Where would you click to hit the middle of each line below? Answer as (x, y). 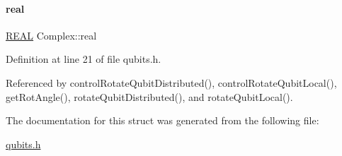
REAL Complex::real (51, 35)
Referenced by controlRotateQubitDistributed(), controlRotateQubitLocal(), (171, 82)
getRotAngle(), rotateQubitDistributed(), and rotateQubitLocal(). (149, 96)
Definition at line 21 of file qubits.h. (84, 59)
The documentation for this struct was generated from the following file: (163, 120)
